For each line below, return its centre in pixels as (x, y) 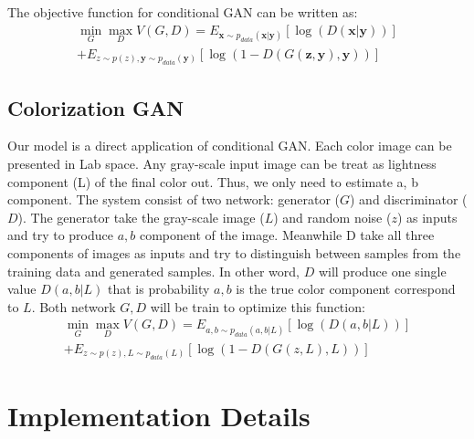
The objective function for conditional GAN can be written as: (183, 12)
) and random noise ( (332, 217)
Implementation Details (159, 416)
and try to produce (60, 235)
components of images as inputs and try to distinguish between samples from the (234, 253)
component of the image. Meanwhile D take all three (287, 235)
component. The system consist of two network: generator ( (174, 199)
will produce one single (382, 271)
